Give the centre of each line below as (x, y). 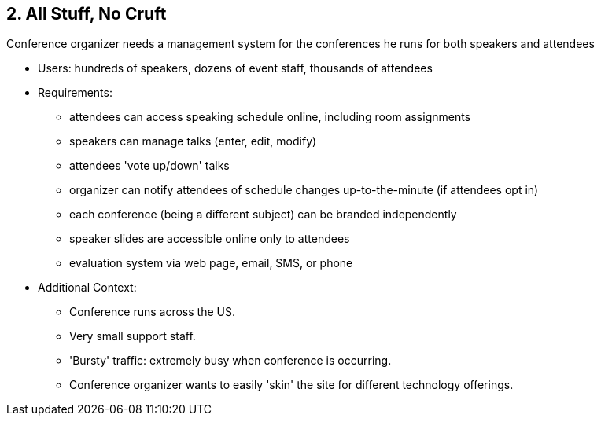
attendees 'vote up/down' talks (149, 166)
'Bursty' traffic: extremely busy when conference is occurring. (230, 361)
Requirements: (75, 93)
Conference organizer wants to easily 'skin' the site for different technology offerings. (291, 385)
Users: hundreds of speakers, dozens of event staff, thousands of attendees (235, 68)
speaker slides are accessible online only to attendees (210, 239)
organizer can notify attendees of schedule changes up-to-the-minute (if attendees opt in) (304, 190)
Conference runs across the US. (152, 312)
